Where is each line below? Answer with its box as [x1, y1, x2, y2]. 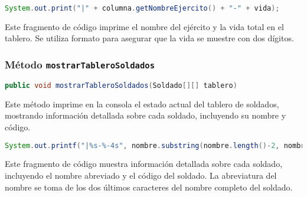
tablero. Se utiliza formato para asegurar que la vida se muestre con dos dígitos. [5, 32, 294, 44]
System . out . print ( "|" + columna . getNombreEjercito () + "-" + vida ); [5, 4, 280, 12]
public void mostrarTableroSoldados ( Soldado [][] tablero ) [5, 81, 237, 90]
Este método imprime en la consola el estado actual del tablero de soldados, [5, 97, 279, 110]
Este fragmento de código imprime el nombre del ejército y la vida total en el [5, 20, 284, 32]
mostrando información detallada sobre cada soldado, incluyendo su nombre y [5, 109, 286, 122]
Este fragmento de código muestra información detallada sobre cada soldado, [5, 157, 283, 170]
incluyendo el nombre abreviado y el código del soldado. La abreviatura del [5, 169, 277, 181]
